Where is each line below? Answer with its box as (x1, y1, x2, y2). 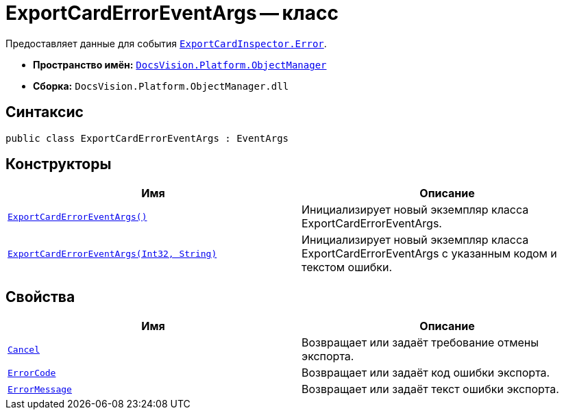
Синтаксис (5, 103, 84, 121)
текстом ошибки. (302, 260, 393, 275)
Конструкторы (5, 155, 112, 173)
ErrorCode (8, 367, 56, 378)
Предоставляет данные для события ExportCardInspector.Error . (5, 37, 327, 49)
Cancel (8, 344, 40, 355)
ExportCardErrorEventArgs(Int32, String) (8, 248, 217, 259)
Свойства (5, 288, 75, 305)
